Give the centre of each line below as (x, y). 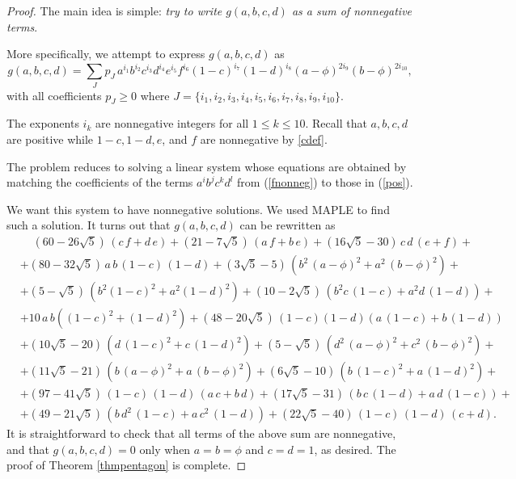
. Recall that (336, 123)
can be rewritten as (288, 225)
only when (165, 449)
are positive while (50, 139)
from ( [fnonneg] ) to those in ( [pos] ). (325, 182)
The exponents (43, 123)
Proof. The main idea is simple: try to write (114, 11)
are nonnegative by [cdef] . (264, 139)
